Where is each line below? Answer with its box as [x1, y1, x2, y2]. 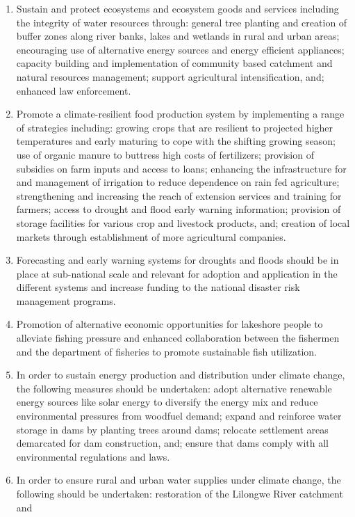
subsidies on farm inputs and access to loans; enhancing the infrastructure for [16, 161, 347, 175]
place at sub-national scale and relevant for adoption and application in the [16, 266, 338, 280]
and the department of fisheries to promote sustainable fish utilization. [16, 344, 317, 358]
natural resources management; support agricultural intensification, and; [16, 69, 324, 83]
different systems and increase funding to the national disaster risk [16, 280, 300, 294]
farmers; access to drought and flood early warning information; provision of [16, 202, 341, 216]
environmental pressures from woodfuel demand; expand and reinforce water [16, 408, 342, 423]
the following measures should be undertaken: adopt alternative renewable [16, 381, 332, 395]
